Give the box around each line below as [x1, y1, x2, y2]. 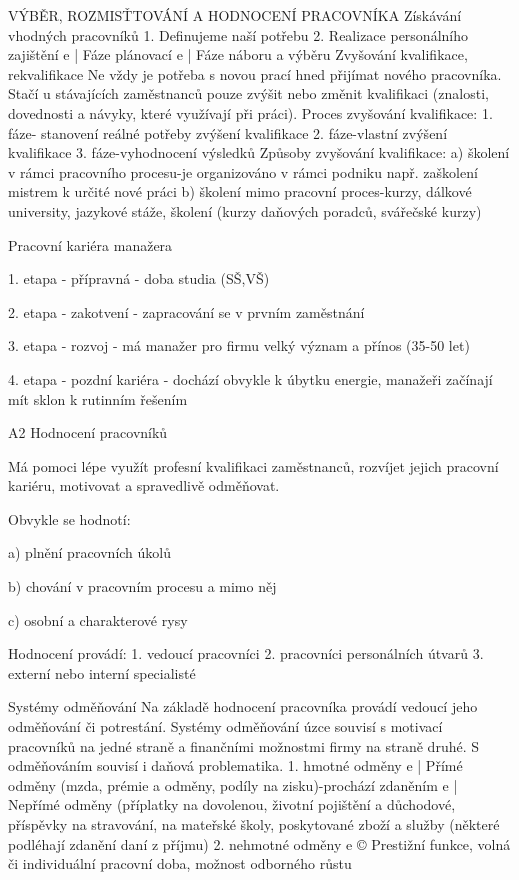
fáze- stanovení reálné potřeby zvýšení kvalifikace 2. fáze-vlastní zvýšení [8, 122, 448, 143]
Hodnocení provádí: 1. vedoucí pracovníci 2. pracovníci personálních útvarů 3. [8, 643, 484, 664]
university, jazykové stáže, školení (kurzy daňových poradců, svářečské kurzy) [8, 200, 482, 221]
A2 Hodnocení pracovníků [8, 422, 168, 443]
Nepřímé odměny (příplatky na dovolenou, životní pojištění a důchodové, [8, 794, 456, 815]
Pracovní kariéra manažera [8, 234, 173, 255]
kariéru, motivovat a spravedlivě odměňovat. [8, 475, 280, 496]
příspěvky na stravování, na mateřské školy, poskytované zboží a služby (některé [8, 814, 500, 834]
